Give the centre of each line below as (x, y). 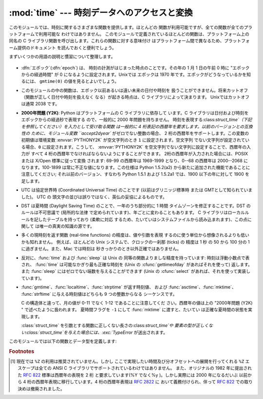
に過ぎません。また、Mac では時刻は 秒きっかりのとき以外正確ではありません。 (101, 249)
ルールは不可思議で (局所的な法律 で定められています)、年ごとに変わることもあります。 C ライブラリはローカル (133, 212)
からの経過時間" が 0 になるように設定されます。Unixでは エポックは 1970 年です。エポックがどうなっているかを (134, 74)
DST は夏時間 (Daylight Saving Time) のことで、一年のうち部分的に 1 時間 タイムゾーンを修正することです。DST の (136, 206)
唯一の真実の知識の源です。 (67, 226)
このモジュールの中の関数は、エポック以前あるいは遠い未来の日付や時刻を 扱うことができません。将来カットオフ (135, 90)
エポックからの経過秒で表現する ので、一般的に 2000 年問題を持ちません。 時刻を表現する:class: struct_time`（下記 (137, 120)
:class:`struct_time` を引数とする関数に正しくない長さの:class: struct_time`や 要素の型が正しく (115, 325)
